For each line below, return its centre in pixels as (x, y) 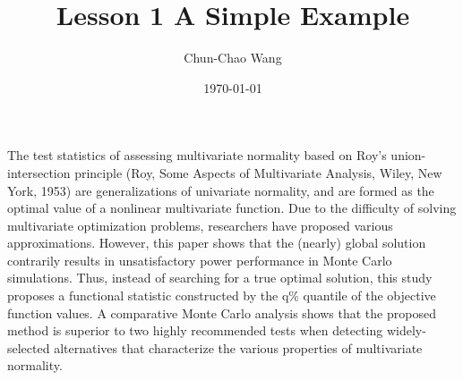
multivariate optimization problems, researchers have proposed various (200, 225)
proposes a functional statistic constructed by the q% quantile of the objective (222, 296)
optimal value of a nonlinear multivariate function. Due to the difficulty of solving (232, 208)
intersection (39, 172)
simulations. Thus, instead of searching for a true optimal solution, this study (220, 278)
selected (29, 347)
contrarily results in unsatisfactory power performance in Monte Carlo (200, 260)
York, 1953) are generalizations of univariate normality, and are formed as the (221, 190)
